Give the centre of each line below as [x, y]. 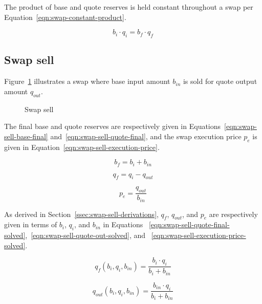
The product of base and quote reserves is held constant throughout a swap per [129, 7]
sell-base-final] [26, 136]
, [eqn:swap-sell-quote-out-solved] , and [85, 235]
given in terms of [31, 224]
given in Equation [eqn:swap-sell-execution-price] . [82, 147]
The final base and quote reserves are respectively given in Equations [113, 126]
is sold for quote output [220, 81]
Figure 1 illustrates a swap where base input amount [87, 81]
